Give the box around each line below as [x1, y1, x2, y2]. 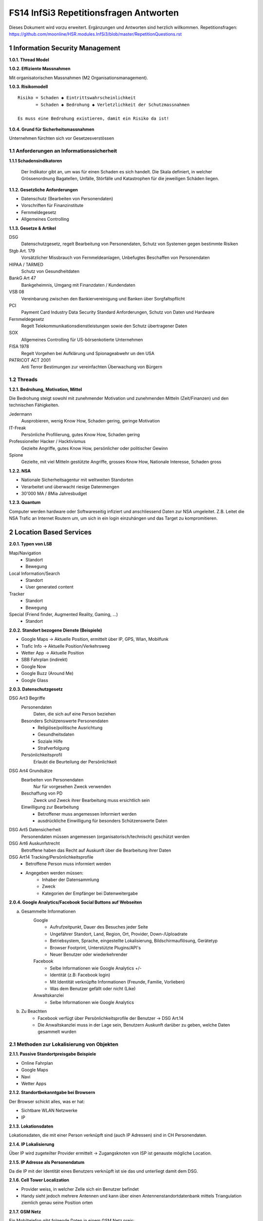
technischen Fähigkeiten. [9, 402, 59, 408]
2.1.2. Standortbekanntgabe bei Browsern [9, 1090, 95, 1095]
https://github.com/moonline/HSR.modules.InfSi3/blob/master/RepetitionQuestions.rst [9, 31, 182, 37]
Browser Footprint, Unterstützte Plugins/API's [50, 945, 141, 950]
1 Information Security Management [9, 44, 121, 52]
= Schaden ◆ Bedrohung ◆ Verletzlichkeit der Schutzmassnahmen [36, 102, 190, 107]
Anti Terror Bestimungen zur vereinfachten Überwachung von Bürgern [21, 364, 163, 370]
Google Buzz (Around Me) [21, 671, 74, 676]
